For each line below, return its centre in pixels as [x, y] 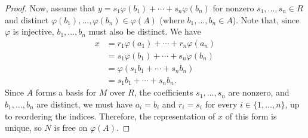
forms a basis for [66, 92]
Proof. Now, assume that [50, 8]
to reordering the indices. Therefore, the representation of [110, 116]
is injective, [33, 31]
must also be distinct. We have [145, 31]
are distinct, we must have [85, 104]
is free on [71, 128]
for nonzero [233, 8]
